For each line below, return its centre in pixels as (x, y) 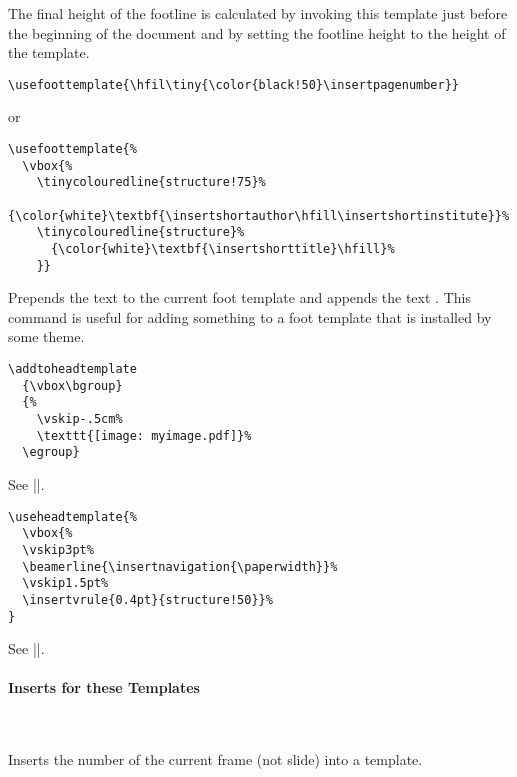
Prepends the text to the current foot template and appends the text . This (239, 297)
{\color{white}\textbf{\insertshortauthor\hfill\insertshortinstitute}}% (259, 215)
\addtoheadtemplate (72, 369)
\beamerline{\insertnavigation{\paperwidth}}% (180, 566)
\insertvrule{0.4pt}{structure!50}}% (147, 599)
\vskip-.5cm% (79, 419)
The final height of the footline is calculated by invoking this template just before (258, 13)
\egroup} (51, 452)
